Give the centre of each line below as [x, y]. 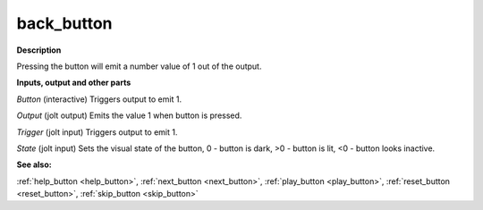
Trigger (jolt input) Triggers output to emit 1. [97, 132]
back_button [64, 23]
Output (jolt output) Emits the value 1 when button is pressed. [129, 115]
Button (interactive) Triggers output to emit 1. [99, 99]
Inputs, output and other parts [74, 83]
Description [39, 50]
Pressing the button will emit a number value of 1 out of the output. [139, 66]
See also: [34, 164]
